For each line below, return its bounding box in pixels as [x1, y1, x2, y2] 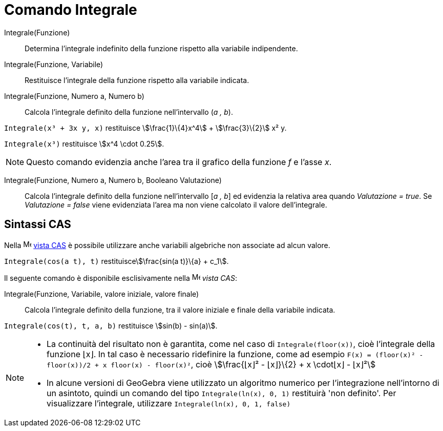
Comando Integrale [4, 1, 137, 18]
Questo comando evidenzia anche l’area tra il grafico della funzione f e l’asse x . [26, 156, 332, 167]
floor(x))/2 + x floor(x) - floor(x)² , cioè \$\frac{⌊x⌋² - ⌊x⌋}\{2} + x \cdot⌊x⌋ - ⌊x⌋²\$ [47, 359, 376, 370]
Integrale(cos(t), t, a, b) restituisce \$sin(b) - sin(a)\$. [4, 321, 218, 330]
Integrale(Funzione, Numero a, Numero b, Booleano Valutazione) [4, 175, 222, 184]
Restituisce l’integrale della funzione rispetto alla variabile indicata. [25, 75, 249, 85]
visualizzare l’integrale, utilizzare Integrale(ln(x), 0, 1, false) [47, 398, 291, 408]
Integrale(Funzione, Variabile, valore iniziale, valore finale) [4, 289, 199, 298]
